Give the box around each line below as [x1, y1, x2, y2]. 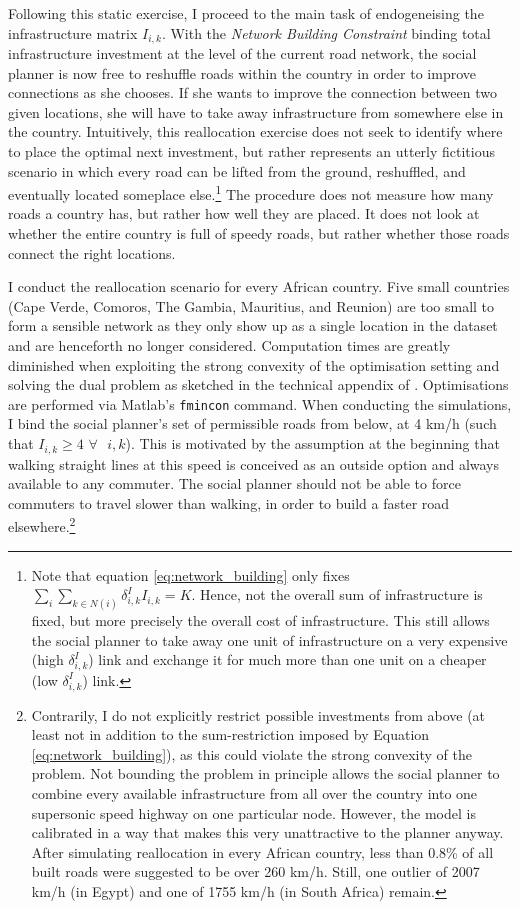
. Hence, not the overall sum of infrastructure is [191, 584, 483, 605]
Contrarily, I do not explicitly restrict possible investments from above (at [31, 704, 486, 725]
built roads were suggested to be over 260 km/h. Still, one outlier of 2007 [31, 861, 480, 882]
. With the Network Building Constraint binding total [161, 22, 491, 43]
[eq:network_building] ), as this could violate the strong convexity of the [31, 743, 472, 764]
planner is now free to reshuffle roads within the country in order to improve [8, 62, 476, 83]
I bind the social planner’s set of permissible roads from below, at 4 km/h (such [8, 413, 497, 434]
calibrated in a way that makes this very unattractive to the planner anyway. [31, 822, 504, 843]
